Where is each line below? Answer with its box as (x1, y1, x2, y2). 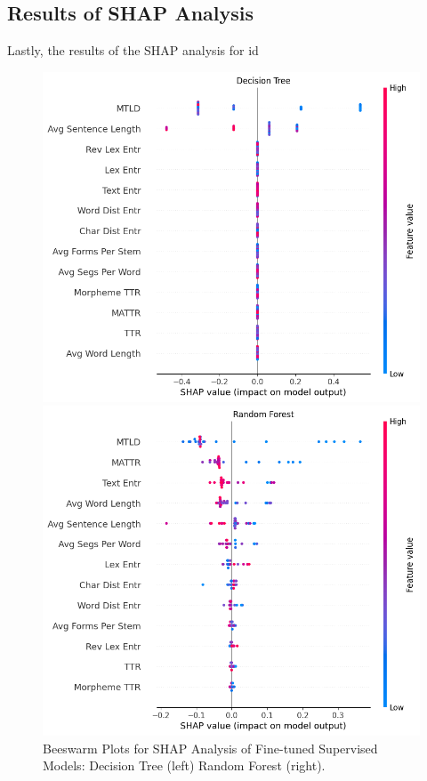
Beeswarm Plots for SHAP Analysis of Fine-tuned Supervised (43, 738, 378, 757)
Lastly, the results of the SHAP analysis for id (7, 41, 259, 60)
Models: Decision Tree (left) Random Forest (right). (43, 756, 326, 775)
